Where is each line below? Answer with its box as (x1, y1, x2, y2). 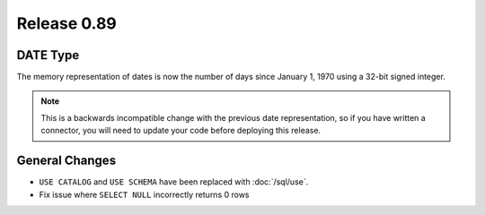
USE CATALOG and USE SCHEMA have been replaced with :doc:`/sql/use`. (39, 176, 309, 187)
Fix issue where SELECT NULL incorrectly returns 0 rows (39, 189, 251, 200)
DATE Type (16, 47, 80, 63)
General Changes (16, 153, 117, 168)
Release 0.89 (16, 13, 117, 33)
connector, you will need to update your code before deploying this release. (40, 125, 322, 136)
